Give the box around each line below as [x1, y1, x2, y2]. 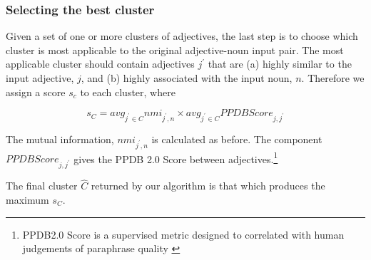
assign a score [6, 84, 66, 99]
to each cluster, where [80, 84, 176, 99]
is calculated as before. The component [151, 131, 322, 146]
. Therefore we [301, 71, 365, 85]
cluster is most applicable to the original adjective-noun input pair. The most [6, 42, 344, 57]
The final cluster [6, 178, 78, 193]
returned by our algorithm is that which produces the [91, 178, 325, 193]
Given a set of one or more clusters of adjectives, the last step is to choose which [6, 28, 358, 43]
